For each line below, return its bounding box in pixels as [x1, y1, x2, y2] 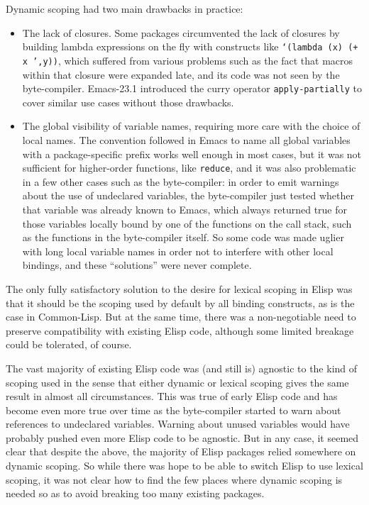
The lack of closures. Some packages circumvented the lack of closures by [22, 25, 340, 40]
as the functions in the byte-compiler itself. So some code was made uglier [22, 230, 344, 245]
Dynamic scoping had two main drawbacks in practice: [6, 1, 243, 16]
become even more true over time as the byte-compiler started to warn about [6, 402, 341, 417]
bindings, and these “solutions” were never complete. [22, 257, 252, 272]
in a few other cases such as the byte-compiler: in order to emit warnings [22, 174, 339, 189]
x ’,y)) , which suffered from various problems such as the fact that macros [22, 52, 353, 67]
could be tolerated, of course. [6, 337, 132, 352]
